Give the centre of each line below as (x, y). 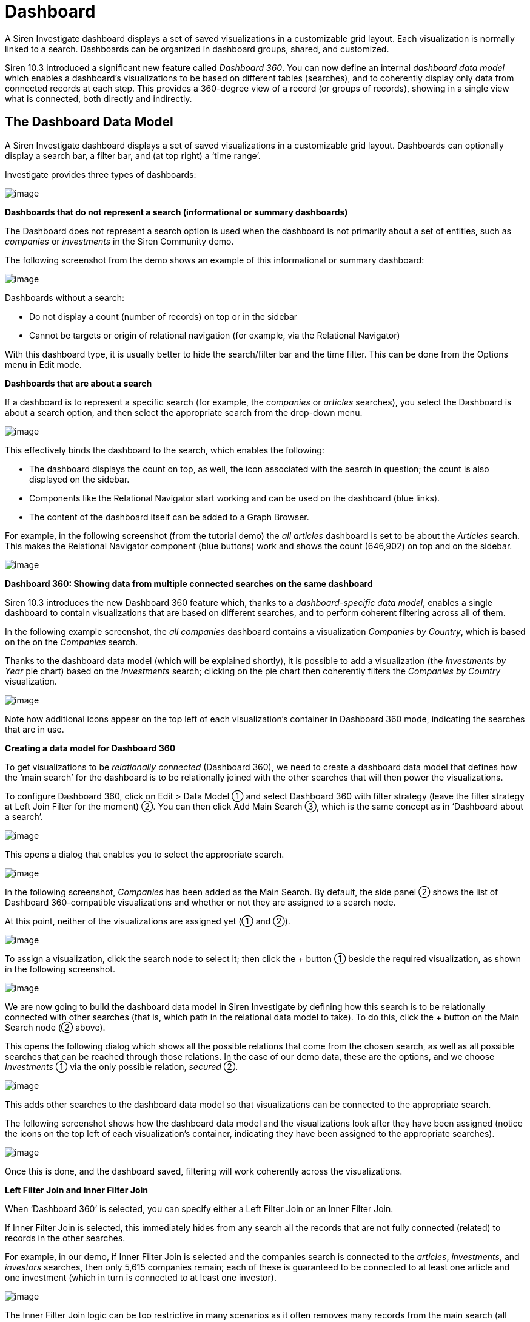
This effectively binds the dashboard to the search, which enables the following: (165, 450)
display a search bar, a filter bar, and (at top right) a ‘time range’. (133, 155)
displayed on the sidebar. (79, 479)
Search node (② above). (55, 1027)
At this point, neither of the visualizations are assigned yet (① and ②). (148, 921)
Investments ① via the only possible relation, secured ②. (122, 1066)
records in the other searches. (65, 1238)
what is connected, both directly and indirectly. (99, 98)
